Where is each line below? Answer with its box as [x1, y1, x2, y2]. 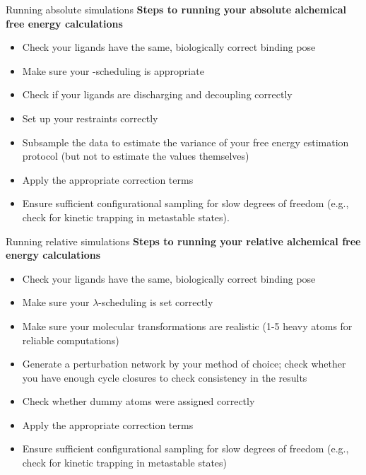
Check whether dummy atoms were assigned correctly [22, 394, 255, 409]
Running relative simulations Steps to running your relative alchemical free [6, 233, 361, 248]
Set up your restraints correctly [22, 110, 158, 125]
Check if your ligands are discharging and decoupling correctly [22, 87, 293, 102]
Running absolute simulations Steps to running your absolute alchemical [6, 2, 347, 16]
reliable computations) [22, 332, 119, 347]
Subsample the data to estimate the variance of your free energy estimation [22, 134, 349, 149]
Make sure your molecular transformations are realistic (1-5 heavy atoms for [22, 318, 353, 333]
